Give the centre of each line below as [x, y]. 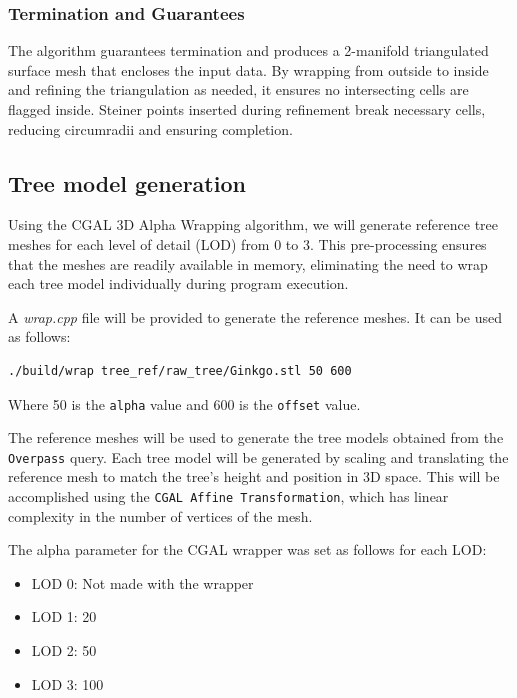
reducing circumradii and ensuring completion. [150, 128]
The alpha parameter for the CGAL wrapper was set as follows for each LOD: [247, 549]
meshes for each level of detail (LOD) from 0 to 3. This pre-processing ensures [247, 243]
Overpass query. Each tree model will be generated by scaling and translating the [258, 456]
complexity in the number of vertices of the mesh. [160, 515]
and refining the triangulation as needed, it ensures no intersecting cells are [238, 89]
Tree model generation [127, 182]
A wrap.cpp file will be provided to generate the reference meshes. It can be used [255, 316]
